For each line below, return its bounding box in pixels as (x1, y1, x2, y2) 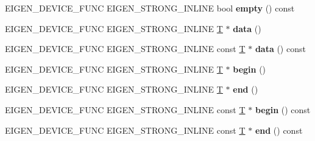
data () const (255, 42, 306, 55)
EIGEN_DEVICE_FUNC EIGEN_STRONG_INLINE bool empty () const (5, 2, 295, 14)
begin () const (255, 103, 311, 116)
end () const (255, 123, 303, 136)
